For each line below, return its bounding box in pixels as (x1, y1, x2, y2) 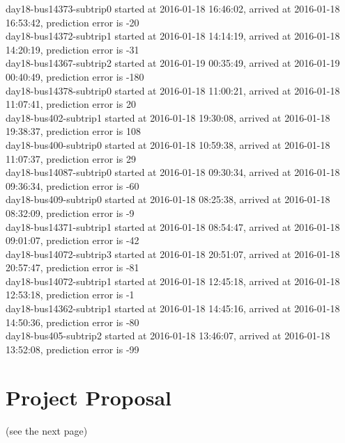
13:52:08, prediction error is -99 (6, 341, 139, 356)
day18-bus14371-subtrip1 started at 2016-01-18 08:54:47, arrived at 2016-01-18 (6, 219, 340, 234)
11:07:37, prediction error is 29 (6, 151, 136, 166)
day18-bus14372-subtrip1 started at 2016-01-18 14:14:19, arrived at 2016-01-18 (6, 29, 340, 43)
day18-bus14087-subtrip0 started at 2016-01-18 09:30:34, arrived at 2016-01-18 (6, 165, 340, 179)
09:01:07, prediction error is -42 (6, 233, 139, 248)
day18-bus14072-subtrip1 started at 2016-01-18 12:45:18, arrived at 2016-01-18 (6, 273, 340, 288)
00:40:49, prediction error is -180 (6, 69, 144, 83)
